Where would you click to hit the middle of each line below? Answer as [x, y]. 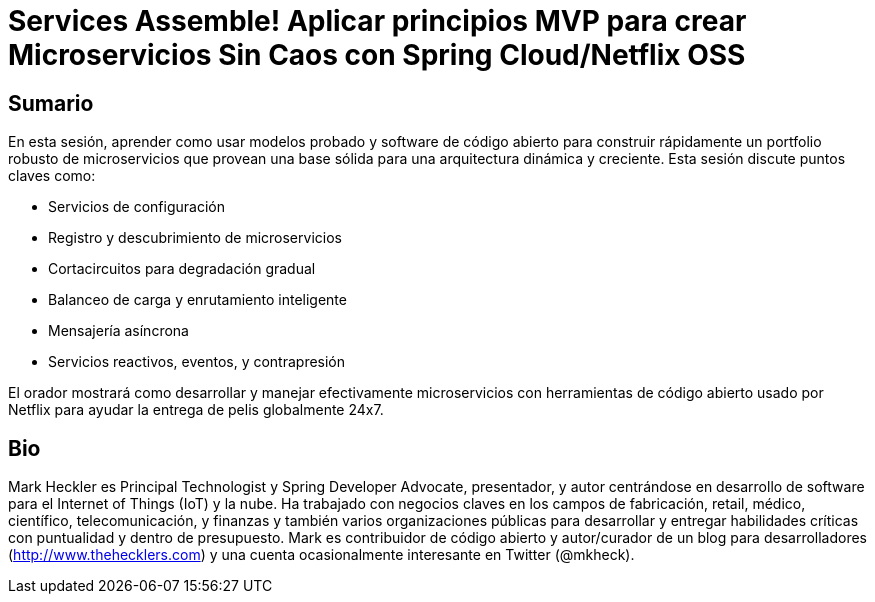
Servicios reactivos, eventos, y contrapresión [197, 362]
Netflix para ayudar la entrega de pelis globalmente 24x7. [196, 410]
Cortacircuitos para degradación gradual [182, 269]
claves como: [52, 176]
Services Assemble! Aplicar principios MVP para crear [377, 21]
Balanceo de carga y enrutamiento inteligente [197, 300]
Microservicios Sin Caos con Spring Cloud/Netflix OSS [377, 55]
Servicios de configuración [136, 207]
